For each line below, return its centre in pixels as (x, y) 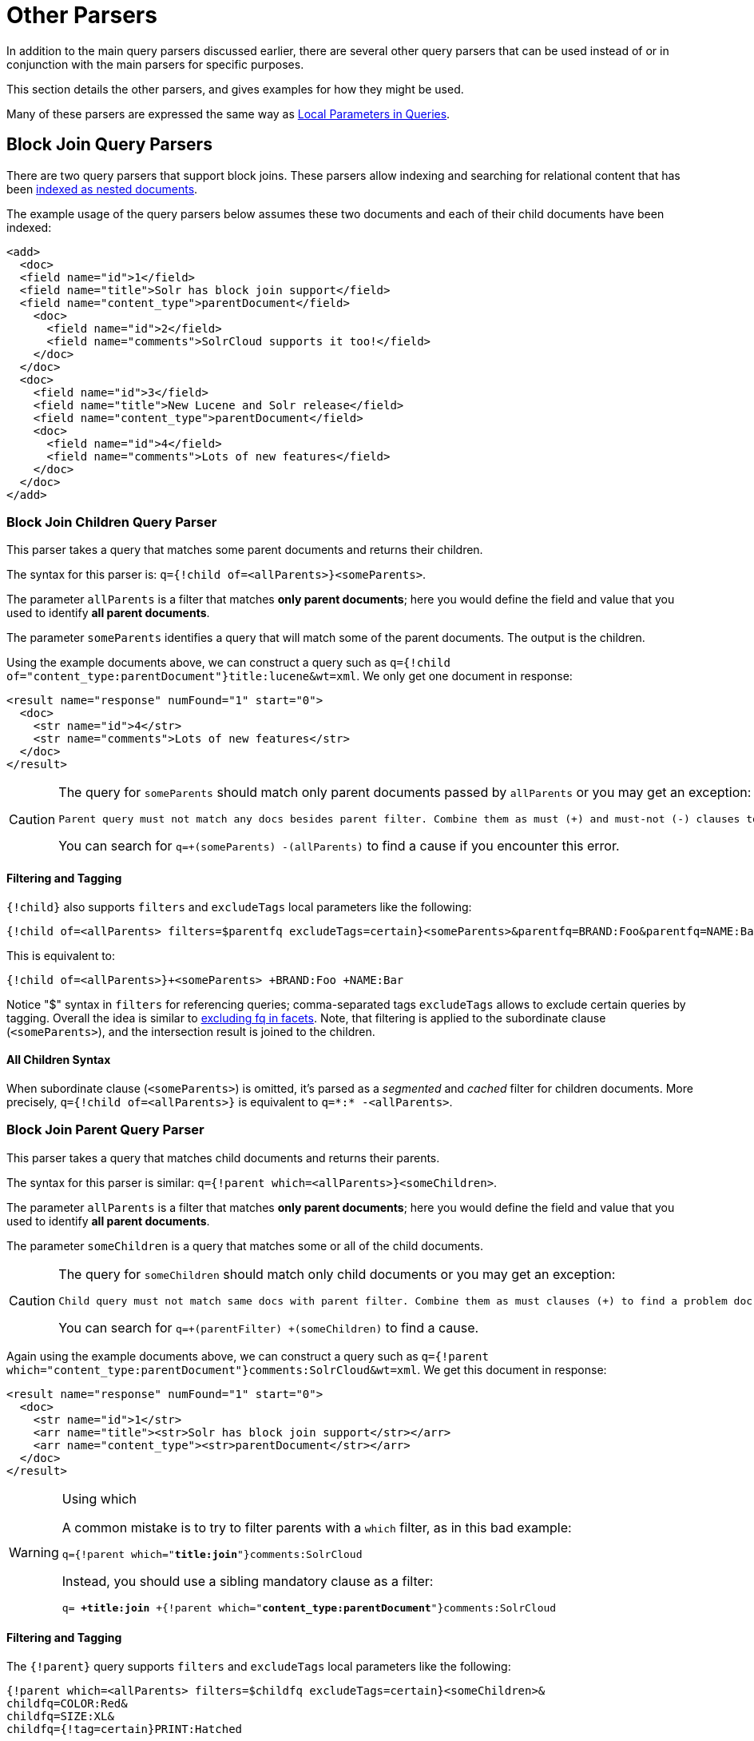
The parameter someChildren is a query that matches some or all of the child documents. (245, 1245)
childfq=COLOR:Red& (67, 1703)
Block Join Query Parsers (109, 145)
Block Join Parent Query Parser (105, 1130)
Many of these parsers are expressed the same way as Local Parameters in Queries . (228, 114)
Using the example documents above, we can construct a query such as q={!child (228, 663)
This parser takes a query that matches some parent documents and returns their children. (245, 550)
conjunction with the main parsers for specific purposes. (155, 64)
